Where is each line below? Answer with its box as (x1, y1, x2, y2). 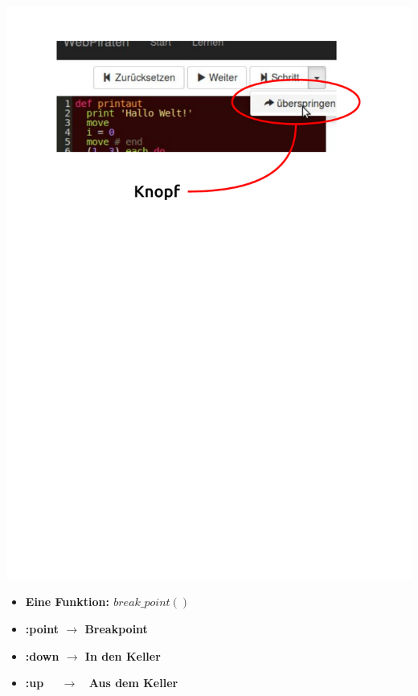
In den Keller (84, 647, 161, 664)
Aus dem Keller (88, 674, 178, 691)
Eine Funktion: (25, 593, 109, 610)
